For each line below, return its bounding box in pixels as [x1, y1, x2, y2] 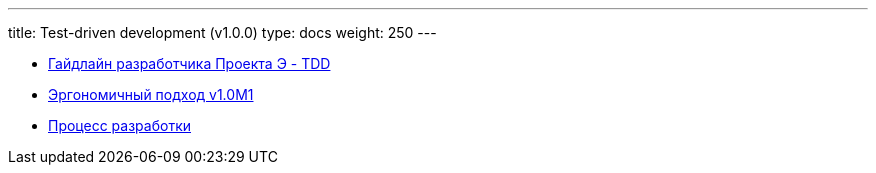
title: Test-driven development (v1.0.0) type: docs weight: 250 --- [8, 24, 437, 41]
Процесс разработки [48, 117, 191, 134]
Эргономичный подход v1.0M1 [48, 86, 254, 103]
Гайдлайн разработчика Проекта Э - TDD [48, 55, 331, 72]
